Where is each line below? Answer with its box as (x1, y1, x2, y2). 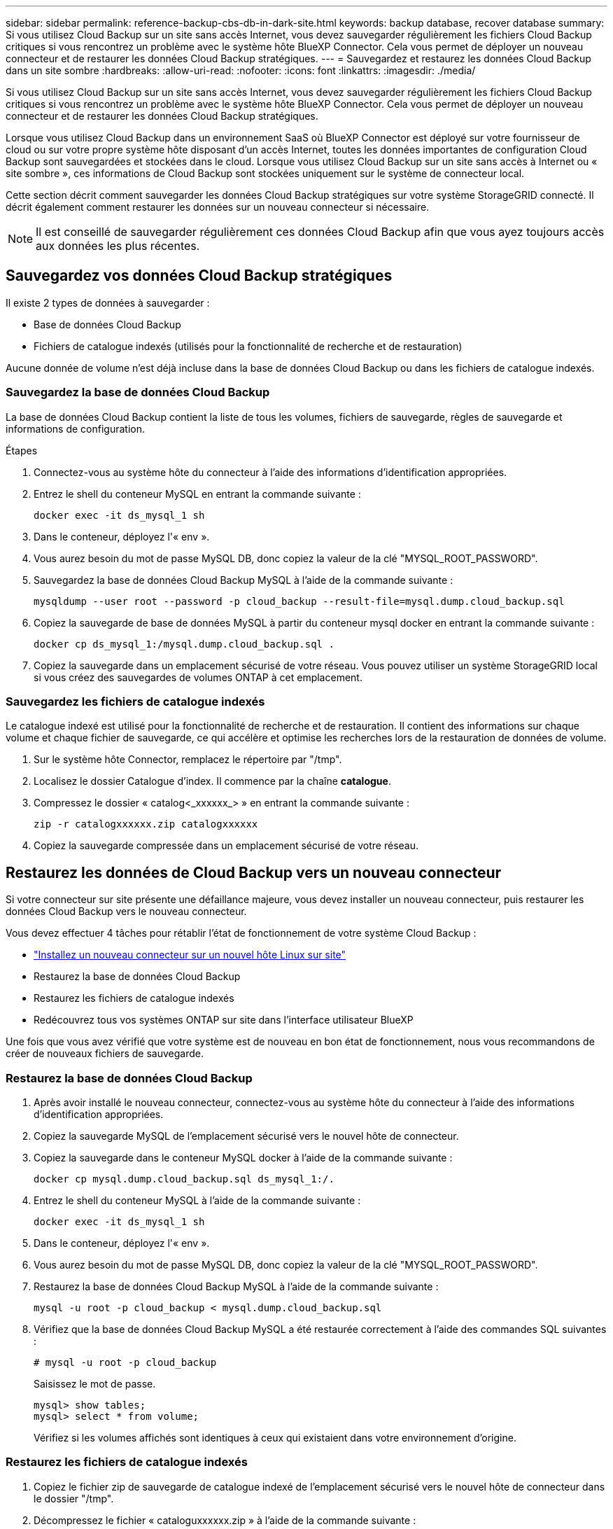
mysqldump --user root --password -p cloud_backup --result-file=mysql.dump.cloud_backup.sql (34, 595, 565, 607)
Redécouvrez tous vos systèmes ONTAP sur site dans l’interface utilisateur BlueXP (34, 1014, 414, 1026)
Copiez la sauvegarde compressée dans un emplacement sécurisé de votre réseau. (34, 839, 419, 852)
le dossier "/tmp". (34, 1492, 114, 1504)
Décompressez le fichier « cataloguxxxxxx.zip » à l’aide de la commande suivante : (34, 1514, 416, 1526)
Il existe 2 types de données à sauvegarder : (6, 296, 210, 309)
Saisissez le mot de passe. (34, 1377, 156, 1390)
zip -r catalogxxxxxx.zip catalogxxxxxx (34, 818, 258, 830)
